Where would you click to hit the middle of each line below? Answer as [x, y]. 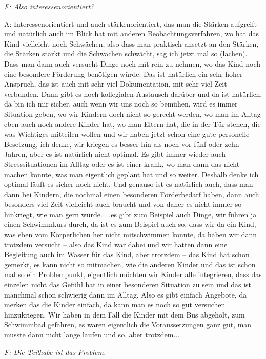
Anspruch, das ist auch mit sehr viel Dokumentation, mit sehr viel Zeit [116, 84]
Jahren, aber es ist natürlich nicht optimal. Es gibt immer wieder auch [115, 154]
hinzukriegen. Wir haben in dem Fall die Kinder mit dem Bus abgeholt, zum [125, 314]
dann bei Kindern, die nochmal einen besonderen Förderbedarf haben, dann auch [132, 194]
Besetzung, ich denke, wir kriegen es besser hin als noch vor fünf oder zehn [122, 144]
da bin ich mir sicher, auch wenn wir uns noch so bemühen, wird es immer [121, 104]
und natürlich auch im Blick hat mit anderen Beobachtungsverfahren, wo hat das [131, 34]
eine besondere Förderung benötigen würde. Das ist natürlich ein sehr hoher [124, 73]
